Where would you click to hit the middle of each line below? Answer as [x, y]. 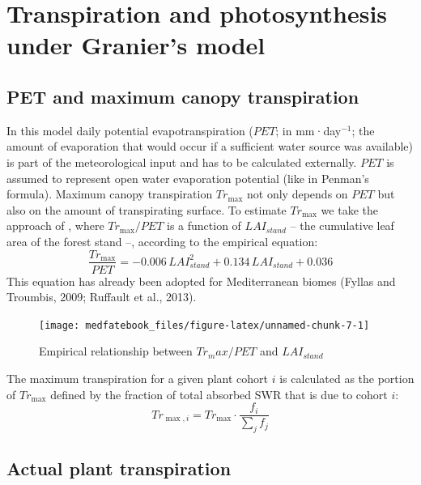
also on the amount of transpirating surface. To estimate [147, 209]
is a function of [204, 225]
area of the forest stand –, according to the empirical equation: [162, 241]
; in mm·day [308, 130]
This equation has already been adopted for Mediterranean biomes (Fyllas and [201, 281]
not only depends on [298, 194]
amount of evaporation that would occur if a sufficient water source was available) [210, 146]
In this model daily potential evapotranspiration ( [130, 130]
